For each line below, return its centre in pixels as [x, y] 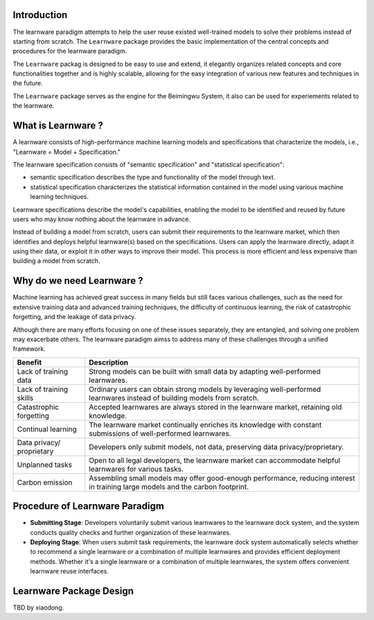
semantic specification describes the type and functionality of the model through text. [153, 178]
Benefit [29, 362]
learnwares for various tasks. [136, 469]
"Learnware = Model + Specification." [67, 152]
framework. [29, 349]
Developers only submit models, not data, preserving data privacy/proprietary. [216, 447]
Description [108, 362]
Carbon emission [45, 482]
